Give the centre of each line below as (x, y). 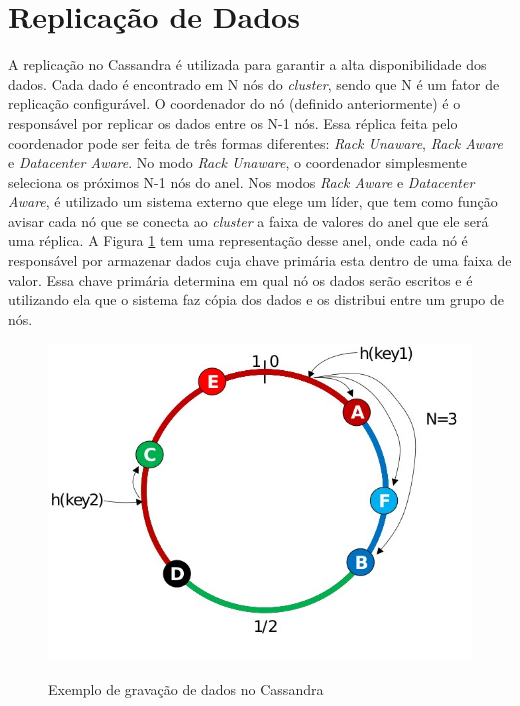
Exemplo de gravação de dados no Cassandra (186, 689)
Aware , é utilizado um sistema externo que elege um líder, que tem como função (253, 201)
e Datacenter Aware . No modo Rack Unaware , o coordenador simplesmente (237, 162)
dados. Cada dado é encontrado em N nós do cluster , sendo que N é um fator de (254, 83)
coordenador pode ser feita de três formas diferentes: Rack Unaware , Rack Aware (255, 142)
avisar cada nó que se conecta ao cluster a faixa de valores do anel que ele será (248, 220)
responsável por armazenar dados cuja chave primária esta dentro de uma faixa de (260, 260)
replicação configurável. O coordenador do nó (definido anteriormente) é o (234, 103)
